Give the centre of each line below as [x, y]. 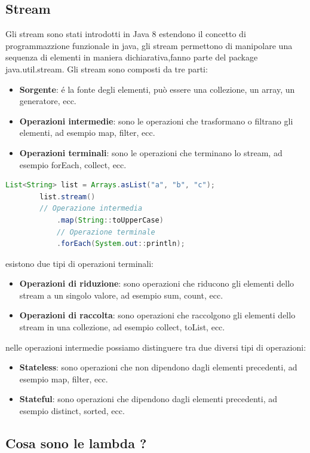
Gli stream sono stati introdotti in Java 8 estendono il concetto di [126, 34]
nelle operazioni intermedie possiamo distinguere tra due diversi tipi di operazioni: [156, 347]
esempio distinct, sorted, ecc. [72, 411]
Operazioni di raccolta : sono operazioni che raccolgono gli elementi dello [157, 315]
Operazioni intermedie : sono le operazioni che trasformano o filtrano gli [156, 121]
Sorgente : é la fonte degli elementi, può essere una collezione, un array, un [157, 89]
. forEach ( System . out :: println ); [121, 244]
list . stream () [67, 197]
